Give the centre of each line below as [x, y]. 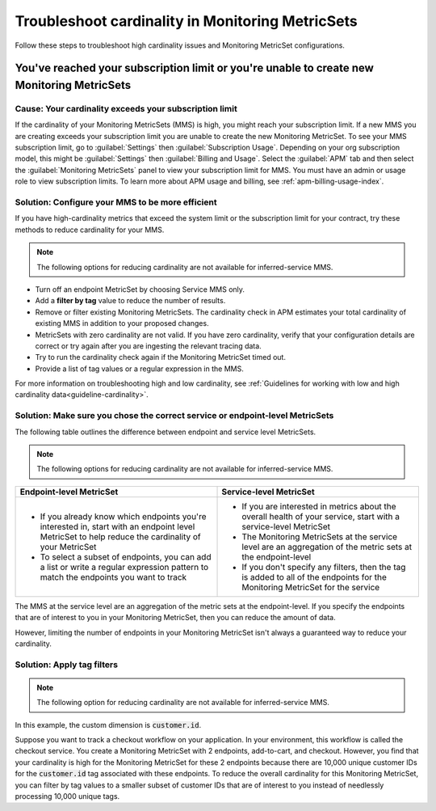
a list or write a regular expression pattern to [124, 567]
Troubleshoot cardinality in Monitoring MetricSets [187, 21]
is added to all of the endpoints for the [314, 577]
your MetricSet [68, 547]
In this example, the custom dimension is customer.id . [108, 724]
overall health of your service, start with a [321, 516]
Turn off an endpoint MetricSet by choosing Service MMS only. [140, 289]
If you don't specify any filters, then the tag [324, 567]
